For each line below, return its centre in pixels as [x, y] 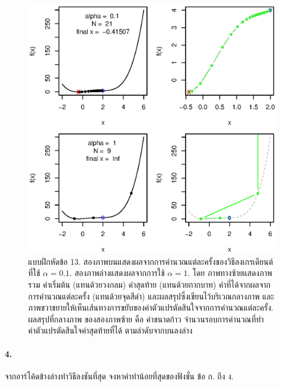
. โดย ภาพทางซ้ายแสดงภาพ [230, 273]
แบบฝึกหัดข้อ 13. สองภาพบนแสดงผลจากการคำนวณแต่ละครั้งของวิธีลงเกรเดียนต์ [151, 261]
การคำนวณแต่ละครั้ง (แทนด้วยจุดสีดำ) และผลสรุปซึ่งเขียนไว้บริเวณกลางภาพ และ [151, 296]
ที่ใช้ [34, 273]
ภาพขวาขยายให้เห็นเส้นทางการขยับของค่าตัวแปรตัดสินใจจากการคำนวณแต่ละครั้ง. [151, 307]
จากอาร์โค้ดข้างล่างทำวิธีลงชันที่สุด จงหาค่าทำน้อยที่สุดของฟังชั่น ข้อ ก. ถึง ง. [119, 376]
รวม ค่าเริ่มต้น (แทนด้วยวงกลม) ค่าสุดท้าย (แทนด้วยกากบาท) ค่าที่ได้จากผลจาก [150, 284]
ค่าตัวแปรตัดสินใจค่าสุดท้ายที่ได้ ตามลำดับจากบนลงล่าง [110, 330]
